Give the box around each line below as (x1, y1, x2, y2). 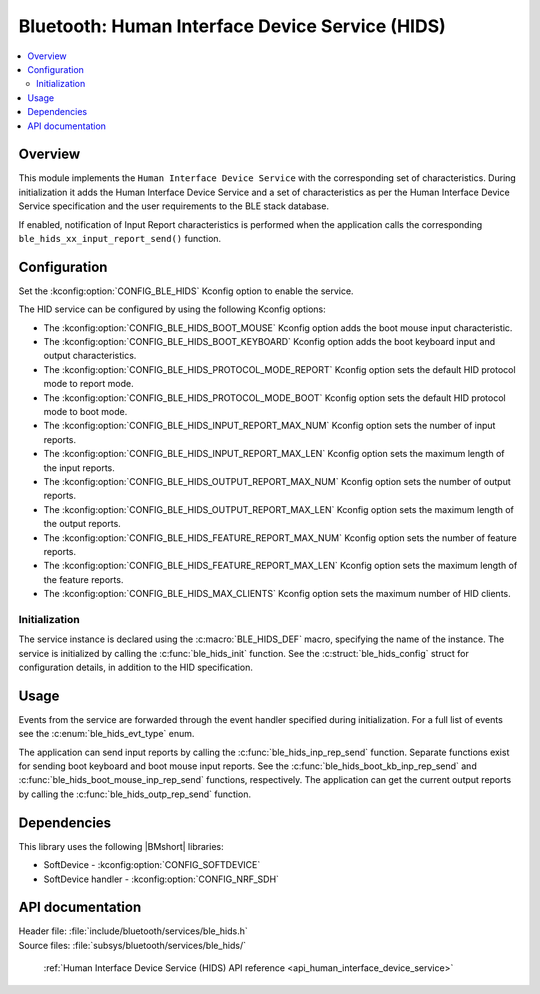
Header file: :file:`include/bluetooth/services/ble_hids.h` (18, 925, 249, 937)
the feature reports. (43, 573, 124, 585)
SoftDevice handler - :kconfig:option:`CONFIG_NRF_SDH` (43, 873, 280, 885)
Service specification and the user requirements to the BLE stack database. (18, 200, 330, 212)
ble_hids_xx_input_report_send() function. (18, 232, 222, 244)
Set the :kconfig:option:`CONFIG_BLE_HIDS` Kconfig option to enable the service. (18, 285, 354, 297)
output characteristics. (43, 350, 137, 362)
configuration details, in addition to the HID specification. (18, 661, 254, 673)
